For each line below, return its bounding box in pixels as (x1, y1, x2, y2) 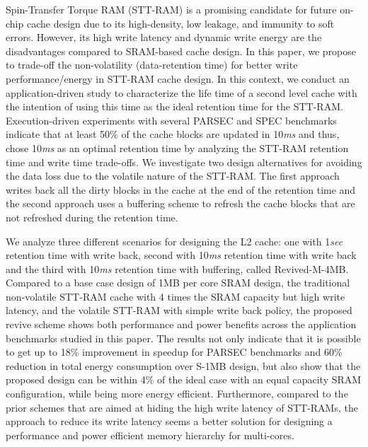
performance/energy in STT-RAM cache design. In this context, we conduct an (6, 71, 350, 86)
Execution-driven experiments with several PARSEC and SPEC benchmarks (6, 112, 337, 127)
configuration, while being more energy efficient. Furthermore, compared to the (6, 386, 348, 401)
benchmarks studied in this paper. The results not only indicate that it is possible (6, 330, 361, 345)
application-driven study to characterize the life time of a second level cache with (6, 85, 357, 100)
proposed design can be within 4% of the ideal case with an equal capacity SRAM (6, 372, 362, 387)
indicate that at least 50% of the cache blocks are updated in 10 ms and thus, (6, 127, 340, 141)
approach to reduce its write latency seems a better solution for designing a (6, 414, 333, 429)
